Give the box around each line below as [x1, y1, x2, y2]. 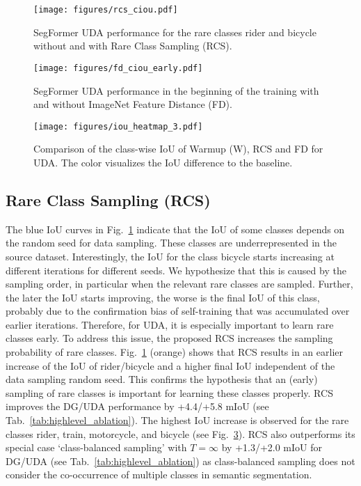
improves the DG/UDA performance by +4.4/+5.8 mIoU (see [6, 399, 269, 414]
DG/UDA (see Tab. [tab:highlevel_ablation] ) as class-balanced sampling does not [6, 453, 355, 468]
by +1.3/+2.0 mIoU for [221, 440, 323, 455]
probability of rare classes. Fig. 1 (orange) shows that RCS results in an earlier [6, 345, 343, 359]
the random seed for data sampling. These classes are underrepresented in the [6, 235, 337, 250]
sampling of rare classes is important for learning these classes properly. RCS [6, 385, 333, 400]
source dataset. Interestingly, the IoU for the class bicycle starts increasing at [6, 249, 335, 263]
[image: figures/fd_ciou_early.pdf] [33, 63, 203, 73]
